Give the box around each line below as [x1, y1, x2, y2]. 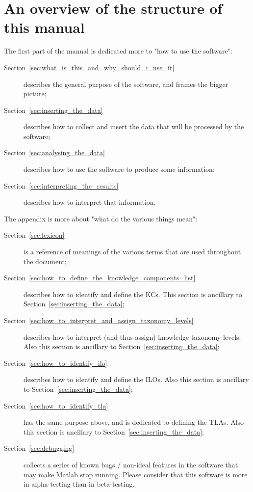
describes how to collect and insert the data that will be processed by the [24, 121, 244, 132]
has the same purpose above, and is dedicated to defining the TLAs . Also [24, 417, 244, 427]
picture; [24, 88, 47, 99]
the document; [24, 256, 67, 266]
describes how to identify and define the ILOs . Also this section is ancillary [24, 374, 249, 384]
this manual [4, 17, 85, 37]
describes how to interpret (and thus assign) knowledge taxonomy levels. [24, 331, 241, 342]
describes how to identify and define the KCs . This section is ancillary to [24, 289, 242, 299]
